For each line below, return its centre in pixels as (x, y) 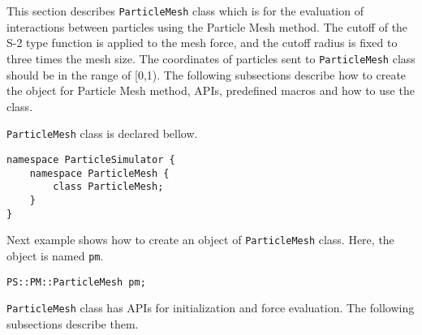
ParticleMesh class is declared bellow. (102, 133)
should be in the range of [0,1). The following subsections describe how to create (207, 74)
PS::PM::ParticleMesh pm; (76, 282)
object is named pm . (55, 255)
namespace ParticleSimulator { (91, 159)
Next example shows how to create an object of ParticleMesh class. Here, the (200, 240)
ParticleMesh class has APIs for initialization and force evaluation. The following (211, 308)
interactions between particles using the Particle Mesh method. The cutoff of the (207, 26)
